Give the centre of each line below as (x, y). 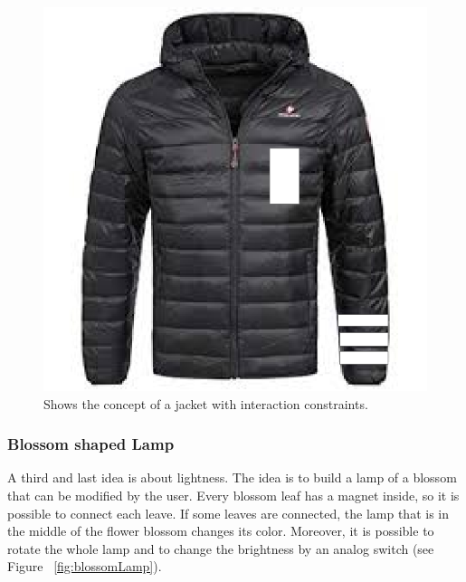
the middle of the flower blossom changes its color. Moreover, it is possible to (221, 531)
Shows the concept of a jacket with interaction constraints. (206, 403)
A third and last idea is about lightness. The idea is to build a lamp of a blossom (232, 477)
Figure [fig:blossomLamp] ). (85, 566)
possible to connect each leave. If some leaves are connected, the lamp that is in (228, 513)
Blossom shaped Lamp (91, 444)
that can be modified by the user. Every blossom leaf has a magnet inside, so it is (233, 495)
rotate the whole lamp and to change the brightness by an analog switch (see (221, 548)
